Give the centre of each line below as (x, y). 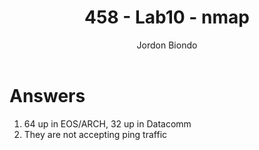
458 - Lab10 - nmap (167, 17)
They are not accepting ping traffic (95, 134)
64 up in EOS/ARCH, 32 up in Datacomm (107, 123)
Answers (47, 95)
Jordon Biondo (167, 45)
